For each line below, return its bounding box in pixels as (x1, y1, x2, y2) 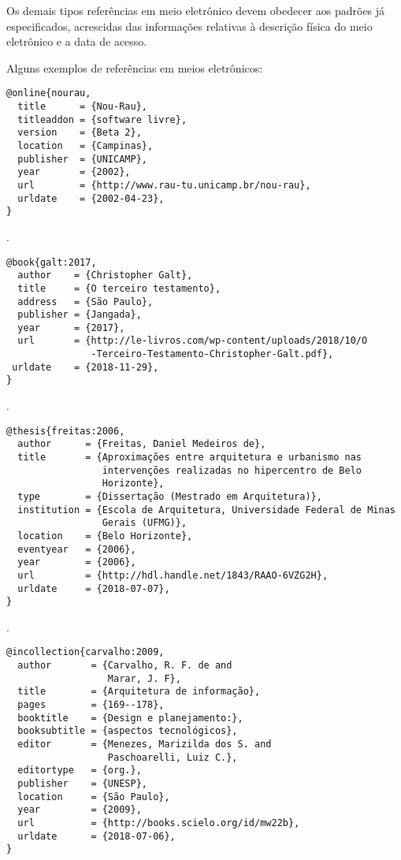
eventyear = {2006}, (17, 543, 136, 555)
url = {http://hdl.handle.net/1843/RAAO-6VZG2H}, (17, 569, 329, 581)
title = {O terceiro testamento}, (17, 282, 221, 294)
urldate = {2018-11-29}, (12, 361, 159, 373)
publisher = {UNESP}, (17, 778, 147, 790)
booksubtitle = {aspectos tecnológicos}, (17, 725, 238, 737)
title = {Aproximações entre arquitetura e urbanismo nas (17, 452, 362, 463)
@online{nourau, (6, 87, 91, 99)
